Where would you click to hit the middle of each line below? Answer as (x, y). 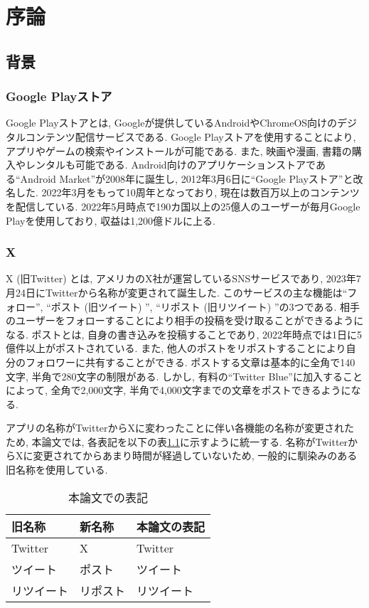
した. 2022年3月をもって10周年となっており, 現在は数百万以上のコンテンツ (187, 192)
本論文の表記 (171, 526)
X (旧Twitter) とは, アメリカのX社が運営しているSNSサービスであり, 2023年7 (183, 278)
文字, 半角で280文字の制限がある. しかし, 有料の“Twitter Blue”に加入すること (184, 376)
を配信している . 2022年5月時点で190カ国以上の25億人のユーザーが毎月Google (183, 206)
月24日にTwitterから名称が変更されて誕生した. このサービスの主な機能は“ (177, 292)
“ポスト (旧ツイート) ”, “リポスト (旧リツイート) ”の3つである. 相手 (203, 306)
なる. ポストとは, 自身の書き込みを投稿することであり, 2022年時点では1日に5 (184, 334)
